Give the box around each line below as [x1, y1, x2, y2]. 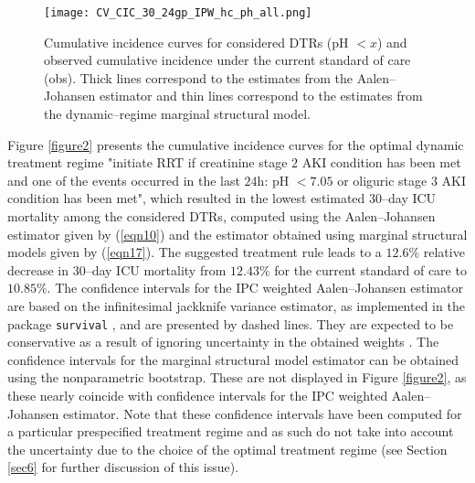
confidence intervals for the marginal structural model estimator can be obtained [7, 349, 459, 369]
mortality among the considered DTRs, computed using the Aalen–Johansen [7, 207, 436, 225]
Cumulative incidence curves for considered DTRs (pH [44, 32, 349, 51]
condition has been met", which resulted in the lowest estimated [7, 188, 365, 208]
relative [423, 242, 465, 262]
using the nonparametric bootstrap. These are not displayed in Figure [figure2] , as [7, 368, 467, 387]
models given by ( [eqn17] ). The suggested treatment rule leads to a [7, 242, 382, 262]
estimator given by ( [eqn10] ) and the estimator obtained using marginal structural [7, 224, 468, 243]
